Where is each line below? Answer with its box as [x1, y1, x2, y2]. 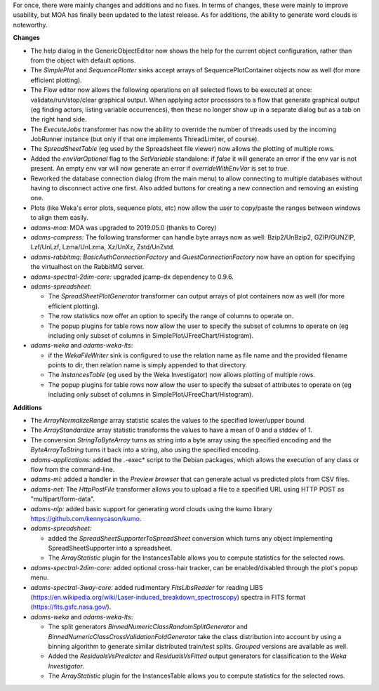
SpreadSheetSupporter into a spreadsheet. [48, 544, 173, 553]
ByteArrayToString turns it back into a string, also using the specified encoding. [30, 446, 260, 454]
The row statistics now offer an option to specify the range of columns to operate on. [48, 312, 294, 320]
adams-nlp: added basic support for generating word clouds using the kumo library [30, 504, 273, 513]
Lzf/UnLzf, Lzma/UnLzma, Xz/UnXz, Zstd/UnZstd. [30, 243, 175, 251]
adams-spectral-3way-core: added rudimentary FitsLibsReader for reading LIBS [30, 583, 263, 591]
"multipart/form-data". [30, 495, 95, 504]
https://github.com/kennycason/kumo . [30, 514, 142, 522]
